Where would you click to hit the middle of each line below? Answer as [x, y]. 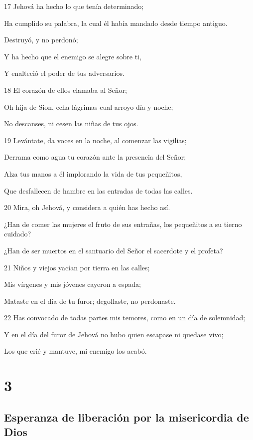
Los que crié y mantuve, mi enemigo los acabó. [75, 351]
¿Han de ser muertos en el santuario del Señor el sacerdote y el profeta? [114, 250]
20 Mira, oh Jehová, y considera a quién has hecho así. [87, 207]
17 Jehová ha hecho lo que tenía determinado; [74, 6]
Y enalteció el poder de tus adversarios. [64, 73]
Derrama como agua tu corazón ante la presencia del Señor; [95, 157]
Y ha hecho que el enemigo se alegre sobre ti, [73, 56]
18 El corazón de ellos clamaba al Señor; [65, 90]
